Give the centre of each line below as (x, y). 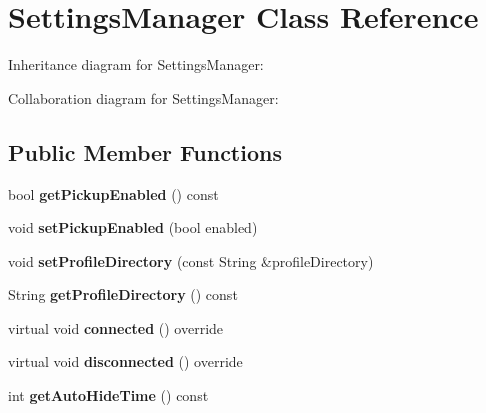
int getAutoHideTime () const (108, 395)
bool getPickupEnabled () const (113, 193)
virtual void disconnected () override (125, 361)
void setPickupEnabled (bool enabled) (133, 227)
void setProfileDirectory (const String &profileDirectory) (191, 260)
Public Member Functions (145, 151)
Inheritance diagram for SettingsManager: (136, 64)
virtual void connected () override (116, 327)
